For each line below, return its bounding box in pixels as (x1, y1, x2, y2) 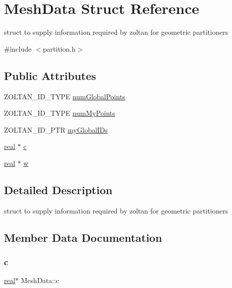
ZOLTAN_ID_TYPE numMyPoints (4, 108, 115, 118)
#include (4, 43, 32, 54)
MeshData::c (21, 275, 59, 286)
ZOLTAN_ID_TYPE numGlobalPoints (4, 91, 125, 101)
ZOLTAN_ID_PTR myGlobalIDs (4, 124, 108, 135)
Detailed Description (4, 182, 113, 197)
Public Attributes (4, 68, 96, 83)
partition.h (43, 43, 76, 54)
